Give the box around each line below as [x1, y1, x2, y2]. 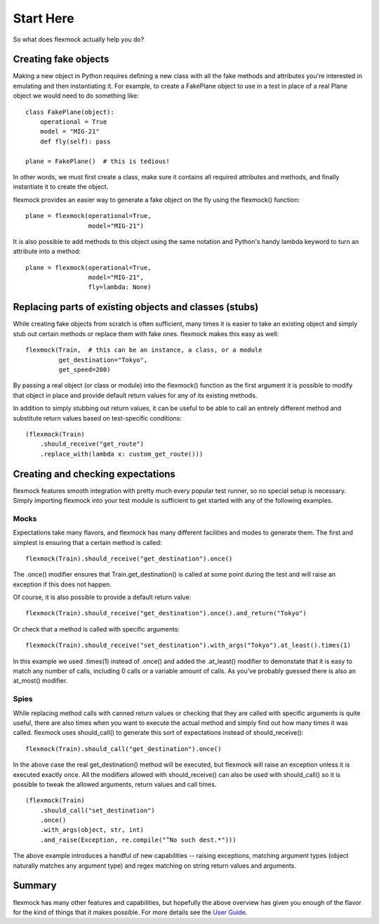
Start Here [13, 11, 74, 26]
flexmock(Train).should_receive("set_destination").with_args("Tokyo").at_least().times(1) [25, 641, 351, 650]
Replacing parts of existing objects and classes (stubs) [13, 301, 259, 313]
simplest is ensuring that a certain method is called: [13, 538, 162, 546]
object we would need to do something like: [13, 91, 140, 100]
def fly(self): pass [39, 137, 111, 146]
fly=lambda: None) [88, 283, 152, 291]
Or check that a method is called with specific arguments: [13, 624, 180, 633]
